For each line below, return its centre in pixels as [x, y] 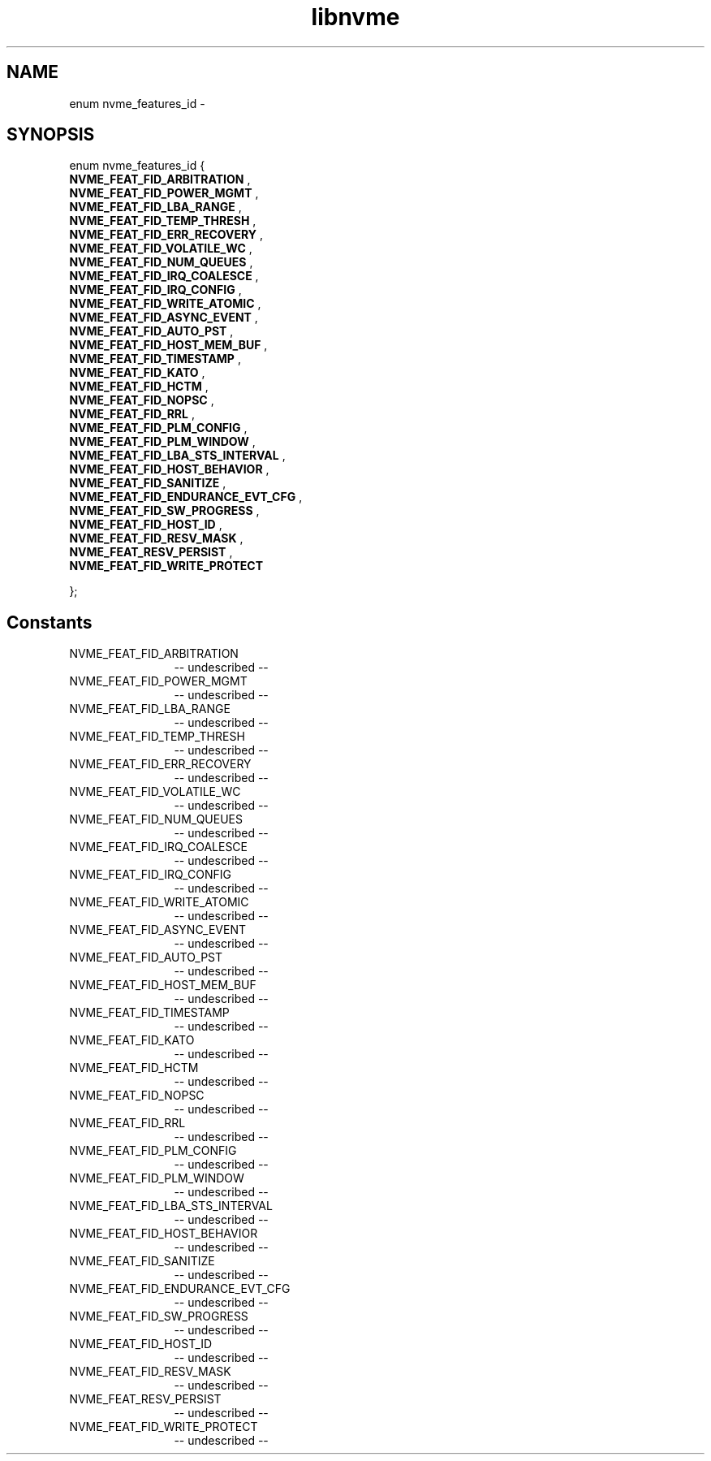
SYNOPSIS [51, 135]
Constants [50, 622]
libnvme [355, 17]
